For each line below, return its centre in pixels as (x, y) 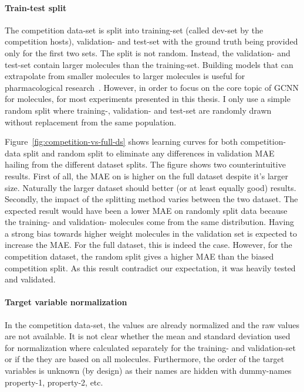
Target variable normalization (66, 302)
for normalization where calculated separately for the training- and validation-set (150, 347)
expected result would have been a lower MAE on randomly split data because (146, 210)
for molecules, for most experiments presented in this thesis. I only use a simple (148, 99)
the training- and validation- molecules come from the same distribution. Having (150, 222)
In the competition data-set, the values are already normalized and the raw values (152, 324)
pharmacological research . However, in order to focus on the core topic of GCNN (152, 87)
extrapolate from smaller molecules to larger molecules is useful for (125, 76)
